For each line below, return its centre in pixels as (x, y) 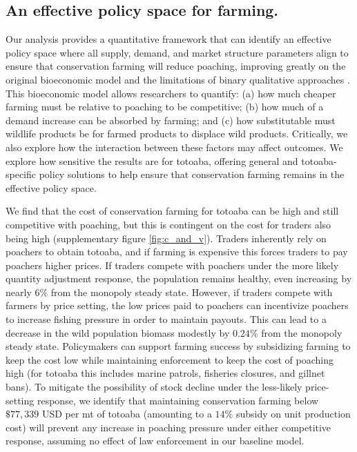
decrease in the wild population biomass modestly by (118, 332)
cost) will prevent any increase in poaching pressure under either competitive (168, 427)
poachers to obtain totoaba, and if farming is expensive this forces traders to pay (177, 252)
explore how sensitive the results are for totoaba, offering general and (152, 160)
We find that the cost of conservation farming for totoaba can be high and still (172, 211)
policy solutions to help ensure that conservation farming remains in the (192, 174)
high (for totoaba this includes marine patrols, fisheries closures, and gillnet (165, 373)
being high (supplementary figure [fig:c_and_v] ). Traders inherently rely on (166, 238)
